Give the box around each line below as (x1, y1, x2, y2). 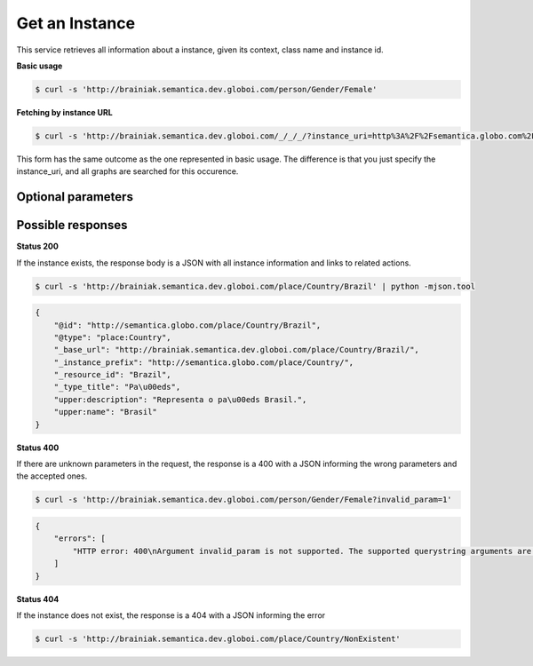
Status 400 (16, 442, 60, 453)
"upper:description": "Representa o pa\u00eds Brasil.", (53, 394, 307, 404)
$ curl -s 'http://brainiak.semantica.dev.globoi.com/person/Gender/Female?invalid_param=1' (35, 495, 452, 505)
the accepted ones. (16, 471, 88, 481)
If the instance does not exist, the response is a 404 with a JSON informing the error (16, 609, 326, 621)
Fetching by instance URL (16, 107, 113, 117)
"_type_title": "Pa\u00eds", (53, 382, 181, 392)
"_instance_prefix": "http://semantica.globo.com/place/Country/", (53, 357, 354, 368)
